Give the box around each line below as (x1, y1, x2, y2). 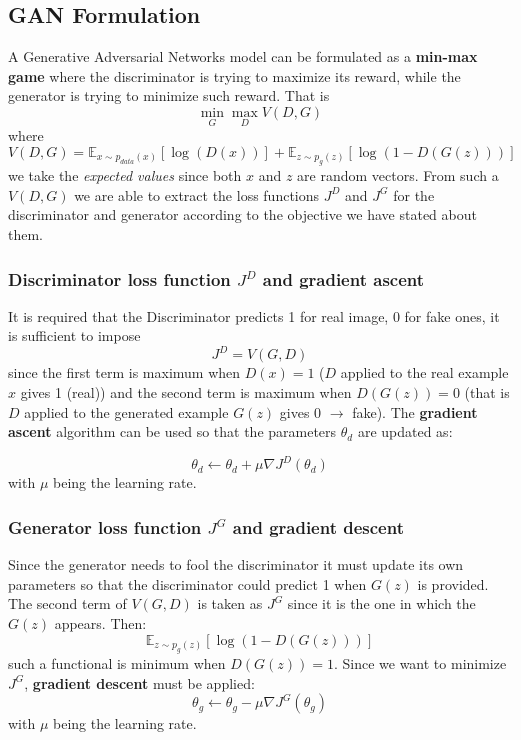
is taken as (197, 593, 263, 614)
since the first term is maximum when (8, 362, 241, 383)
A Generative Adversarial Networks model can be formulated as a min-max (8, 46, 478, 67)
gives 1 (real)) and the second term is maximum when (20, 382, 352, 403)
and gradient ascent (262, 266, 425, 291)
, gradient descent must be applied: (24, 672, 255, 693)
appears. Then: (54, 612, 147, 633)
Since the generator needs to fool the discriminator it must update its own (8, 554, 464, 575)
